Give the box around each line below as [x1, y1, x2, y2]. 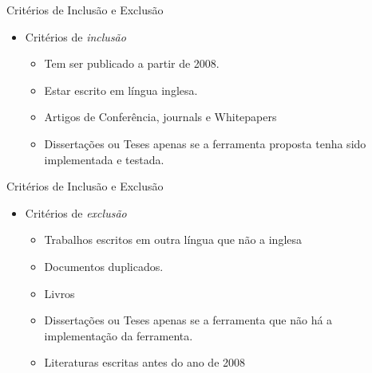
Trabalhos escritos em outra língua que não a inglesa [44, 231, 303, 248]
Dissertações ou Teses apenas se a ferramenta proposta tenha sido [44, 135, 366, 151]
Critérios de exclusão [25, 204, 127, 221]
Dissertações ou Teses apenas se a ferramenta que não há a [44, 312, 333, 328]
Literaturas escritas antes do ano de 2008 [44, 354, 246, 371]
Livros [44, 285, 75, 301]
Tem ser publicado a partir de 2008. [44, 55, 220, 72]
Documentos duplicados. [44, 257, 164, 274]
